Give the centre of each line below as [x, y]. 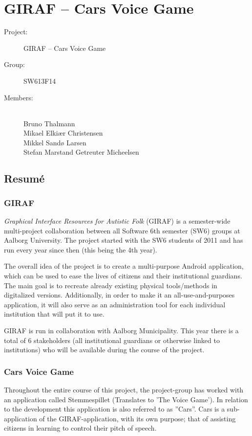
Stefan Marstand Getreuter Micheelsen [81, 152]
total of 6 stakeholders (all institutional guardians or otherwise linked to [112, 340]
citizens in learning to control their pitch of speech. [80, 428]
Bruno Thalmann [49, 123]
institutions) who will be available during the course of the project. [104, 350]
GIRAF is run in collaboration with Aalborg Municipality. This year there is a [121, 330]
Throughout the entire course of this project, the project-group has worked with [124, 390]
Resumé [24, 178]
